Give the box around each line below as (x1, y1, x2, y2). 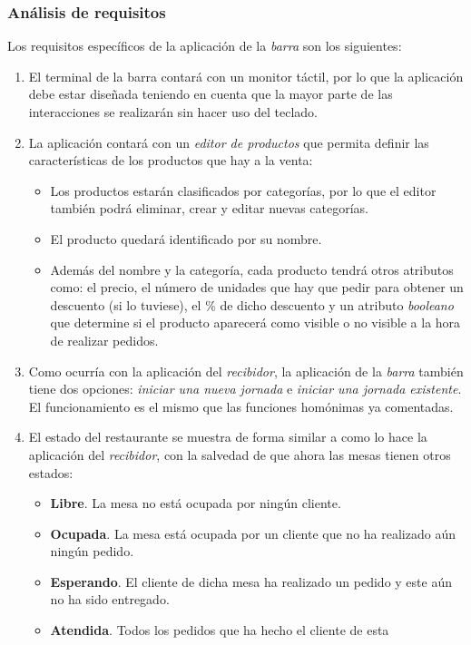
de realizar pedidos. (50, 330, 159, 349)
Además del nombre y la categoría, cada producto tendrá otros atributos (50, 259, 454, 279)
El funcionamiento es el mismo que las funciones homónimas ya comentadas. (28, 396, 454, 415)
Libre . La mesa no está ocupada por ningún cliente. (50, 494, 341, 513)
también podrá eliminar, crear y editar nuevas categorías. (50, 199, 368, 218)
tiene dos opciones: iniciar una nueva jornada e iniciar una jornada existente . (28, 379, 462, 398)
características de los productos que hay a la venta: (28, 151, 313, 170)
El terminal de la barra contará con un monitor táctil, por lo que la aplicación (28, 66, 464, 85)
